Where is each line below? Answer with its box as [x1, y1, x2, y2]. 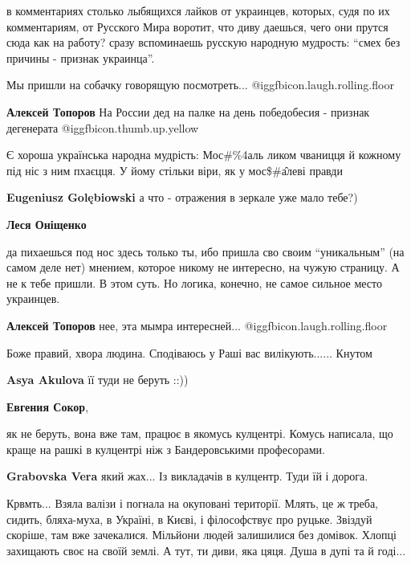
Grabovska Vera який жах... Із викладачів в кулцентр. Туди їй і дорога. [6, 468, 368, 484]
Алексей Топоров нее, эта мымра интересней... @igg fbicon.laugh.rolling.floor [6, 317, 388, 333]
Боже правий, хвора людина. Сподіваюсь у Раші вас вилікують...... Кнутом [6, 344, 372, 361]
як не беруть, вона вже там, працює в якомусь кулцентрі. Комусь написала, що [6, 425, 393, 442]
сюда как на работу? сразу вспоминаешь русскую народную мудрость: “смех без [6, 34, 401, 51]
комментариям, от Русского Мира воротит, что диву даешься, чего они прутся [6, 18, 389, 35]
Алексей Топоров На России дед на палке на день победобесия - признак [6, 103, 370, 120]
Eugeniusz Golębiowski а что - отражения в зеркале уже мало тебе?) [6, 189, 358, 206]
